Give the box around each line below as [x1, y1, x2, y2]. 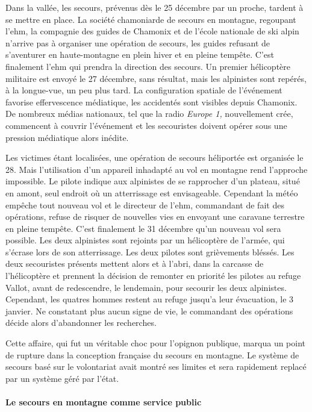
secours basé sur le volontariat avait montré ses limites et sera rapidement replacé [5, 360, 307, 373]
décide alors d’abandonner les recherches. [5, 316, 157, 329]
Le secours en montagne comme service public [5, 396, 202, 408]
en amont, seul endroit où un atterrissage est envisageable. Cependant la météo [5, 186, 298, 199]
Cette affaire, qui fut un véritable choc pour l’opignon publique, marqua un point [5, 337, 306, 349]
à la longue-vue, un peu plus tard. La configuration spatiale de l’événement [5, 84, 282, 96]
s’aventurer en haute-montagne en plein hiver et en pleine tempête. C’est [5, 48, 274, 61]
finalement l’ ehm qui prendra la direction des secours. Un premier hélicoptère [5, 60, 291, 72]
